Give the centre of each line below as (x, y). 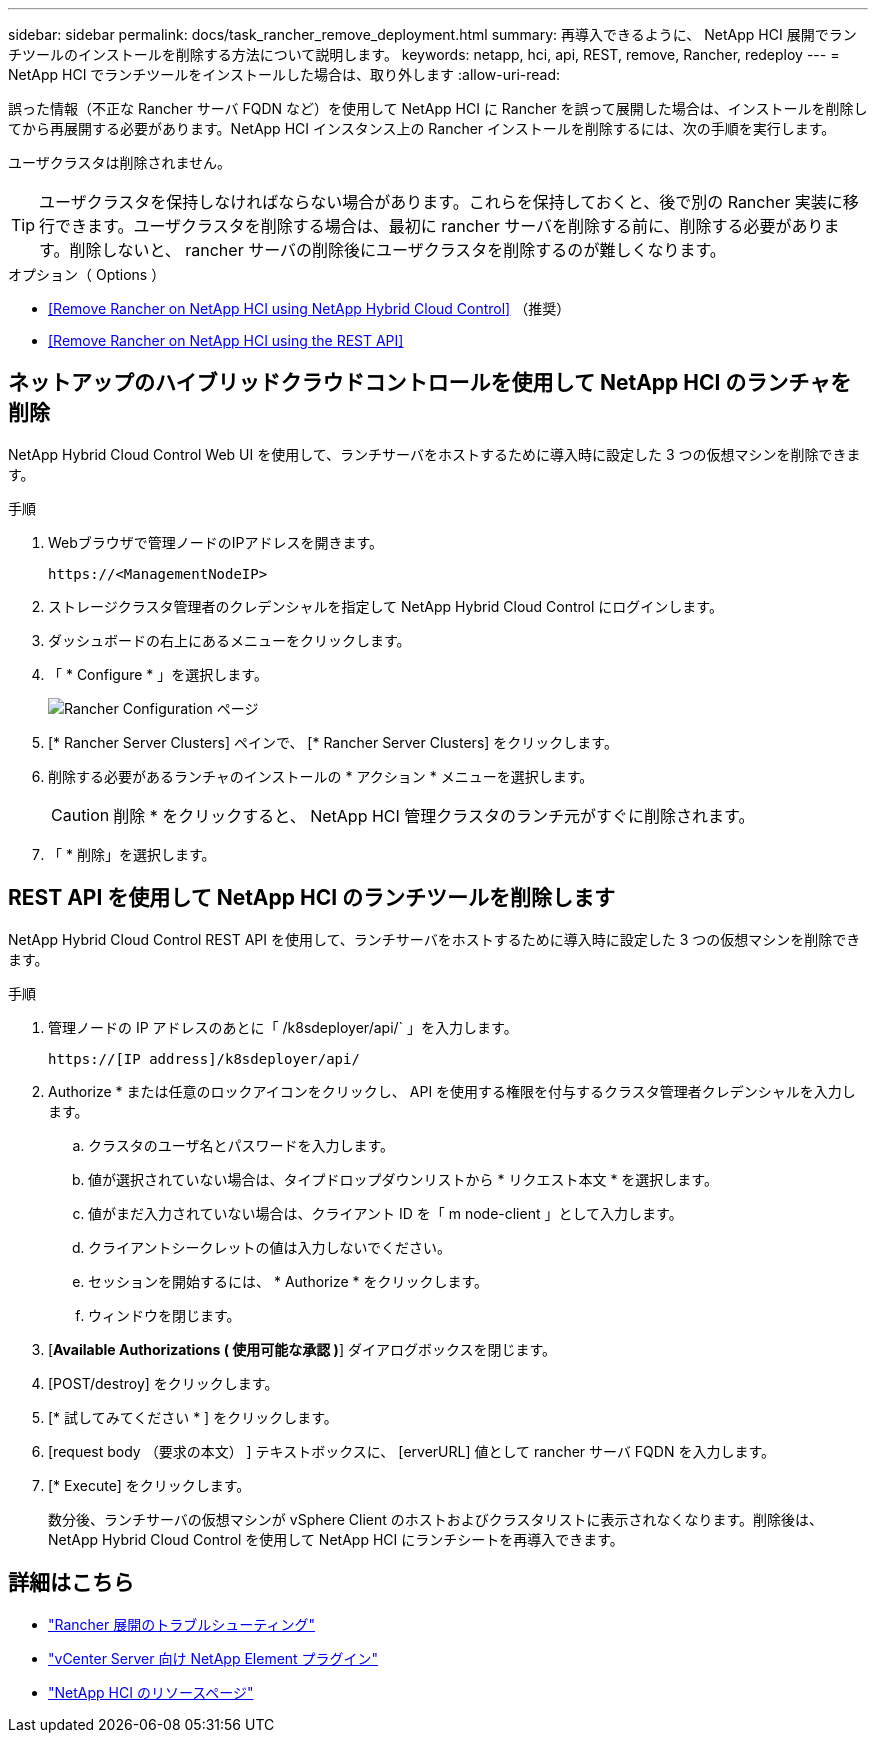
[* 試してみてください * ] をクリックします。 (193, 1417)
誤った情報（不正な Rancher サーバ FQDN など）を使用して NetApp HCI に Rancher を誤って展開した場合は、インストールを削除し (438, 108)
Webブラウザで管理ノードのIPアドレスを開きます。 (216, 542)
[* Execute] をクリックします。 (149, 1485)
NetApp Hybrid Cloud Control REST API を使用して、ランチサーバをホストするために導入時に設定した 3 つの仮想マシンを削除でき (434, 939)
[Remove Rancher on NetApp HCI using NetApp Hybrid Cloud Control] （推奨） (309, 308)
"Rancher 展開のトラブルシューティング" (181, 1624)
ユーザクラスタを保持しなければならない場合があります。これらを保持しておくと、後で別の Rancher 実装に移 (449, 202)
